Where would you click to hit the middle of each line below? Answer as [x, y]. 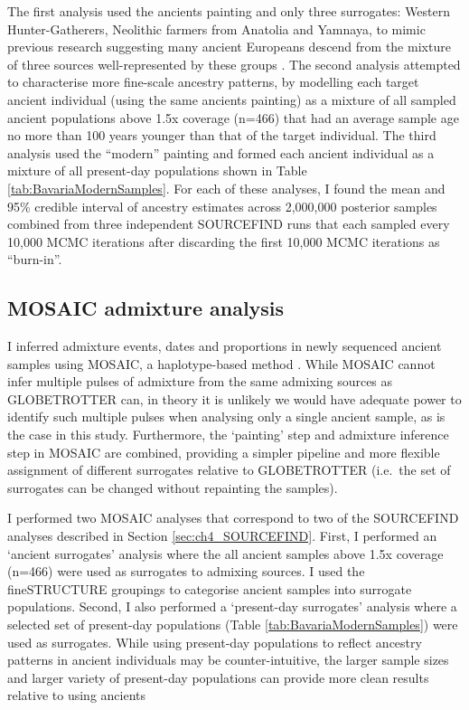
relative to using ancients [77, 695]
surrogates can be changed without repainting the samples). [173, 487]
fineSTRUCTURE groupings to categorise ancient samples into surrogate [210, 588]
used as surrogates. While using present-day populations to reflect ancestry [215, 642]
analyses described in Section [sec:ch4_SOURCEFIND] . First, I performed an [222, 536]
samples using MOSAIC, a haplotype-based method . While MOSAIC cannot [221, 363]
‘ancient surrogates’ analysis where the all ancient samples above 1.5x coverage [225, 553]
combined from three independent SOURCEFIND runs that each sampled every [229, 224]
